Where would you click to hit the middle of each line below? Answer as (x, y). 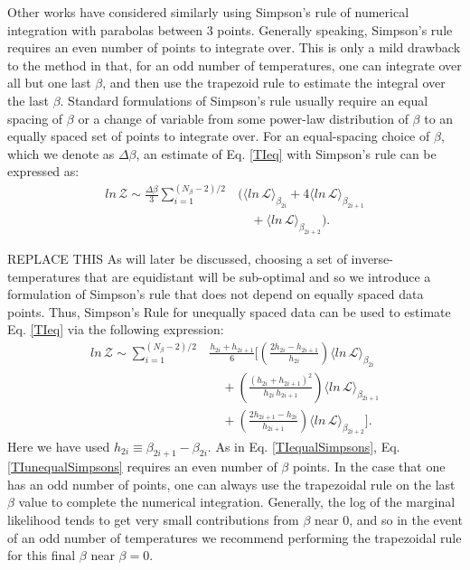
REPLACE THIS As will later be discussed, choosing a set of (177, 258)
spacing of (35, 118)
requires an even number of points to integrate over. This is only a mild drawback (234, 47)
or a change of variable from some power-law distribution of (243, 118)
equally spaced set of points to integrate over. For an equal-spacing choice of (219, 136)
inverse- (372, 258)
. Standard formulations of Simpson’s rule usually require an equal (244, 100)
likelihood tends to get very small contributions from (153, 520)
